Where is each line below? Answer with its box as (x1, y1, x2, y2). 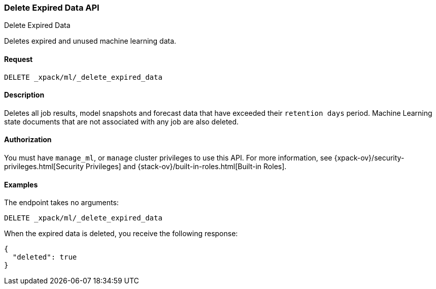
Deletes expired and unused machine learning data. (4, 37, 177, 46)
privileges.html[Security (4, 162, 84, 171)
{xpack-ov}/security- (334, 153, 405, 163)
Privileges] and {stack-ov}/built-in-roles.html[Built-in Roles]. (85, 162, 287, 171)
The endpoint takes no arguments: (4, 198, 119, 207)
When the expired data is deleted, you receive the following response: (4, 229, 238, 238)
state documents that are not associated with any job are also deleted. (4, 117, 239, 126)
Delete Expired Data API (4, 3, 99, 13)
